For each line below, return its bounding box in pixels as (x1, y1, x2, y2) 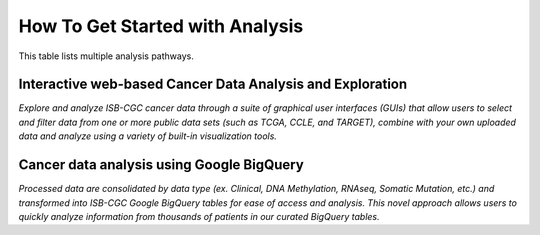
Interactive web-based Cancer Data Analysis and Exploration (18, 76, 408, 93)
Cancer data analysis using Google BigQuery (18, 156, 304, 174)
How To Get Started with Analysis (18, 15, 304, 37)
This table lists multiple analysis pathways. (18, 50, 194, 62)
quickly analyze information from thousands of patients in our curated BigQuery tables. (18, 210, 380, 222)
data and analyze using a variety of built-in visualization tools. (18, 130, 277, 142)
